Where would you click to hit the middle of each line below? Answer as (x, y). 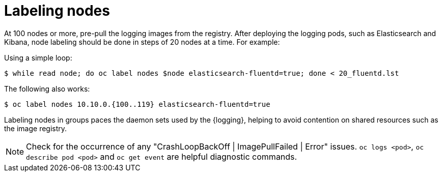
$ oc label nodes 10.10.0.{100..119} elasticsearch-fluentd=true (137, 104)
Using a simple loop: (38, 57)
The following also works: (47, 89)
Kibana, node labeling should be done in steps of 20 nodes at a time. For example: (142, 42)
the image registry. (36, 128)
